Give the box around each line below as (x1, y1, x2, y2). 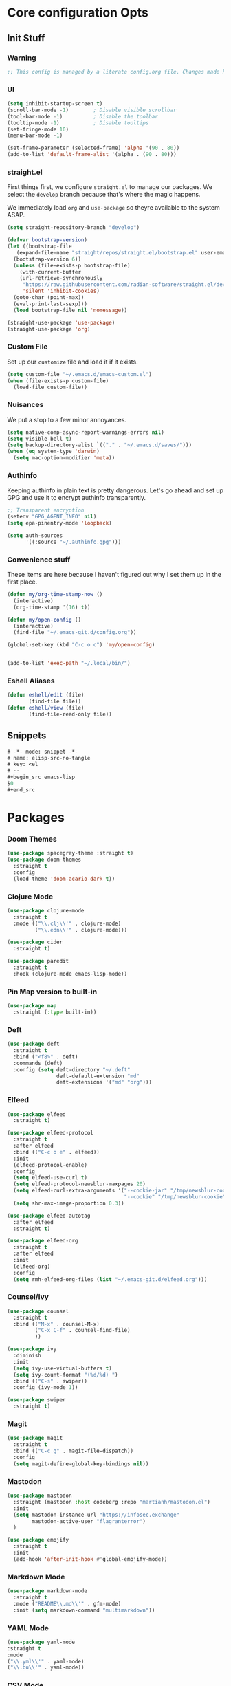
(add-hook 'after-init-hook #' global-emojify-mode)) (13, 1555, 168, 1562)
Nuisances (7, 400, 44, 410)
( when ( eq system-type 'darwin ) (7, 448, 100, 455)
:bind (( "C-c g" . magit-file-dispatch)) (13, 1447, 134, 1455)
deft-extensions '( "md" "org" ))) (56, 1079, 153, 1086)
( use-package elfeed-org (7, 1238, 78, 1245)
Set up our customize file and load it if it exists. (7, 358, 139, 366)
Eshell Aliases (7, 676, 55, 686)
